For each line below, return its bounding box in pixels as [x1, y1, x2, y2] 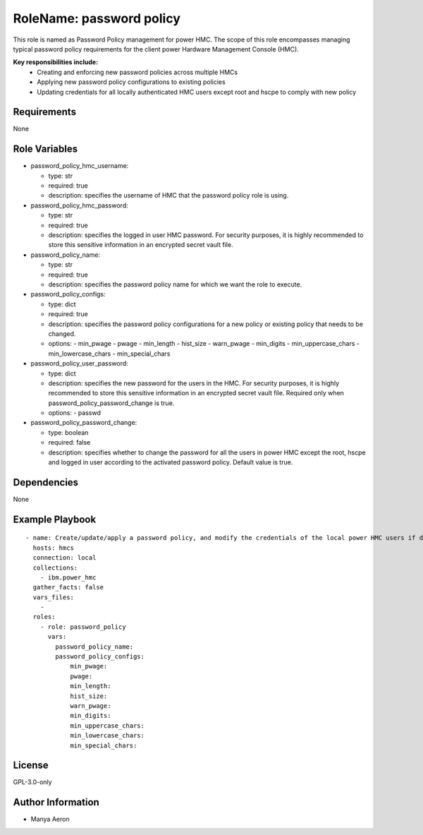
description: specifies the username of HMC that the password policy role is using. [48, 191, 289, 200]
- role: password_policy [39, 623, 126, 631]
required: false [48, 438, 91, 447]
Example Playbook [13, 513, 97, 525]
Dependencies [13, 476, 79, 488]
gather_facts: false [32, 583, 104, 591]
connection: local [32, 554, 97, 562]
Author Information [13, 796, 100, 808]
